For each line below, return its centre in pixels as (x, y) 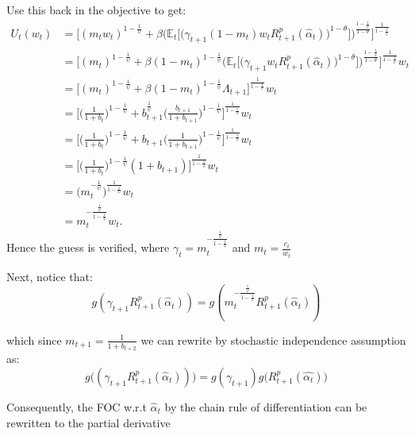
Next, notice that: (50, 276)
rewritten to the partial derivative (88, 422)
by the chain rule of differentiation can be (266, 406)
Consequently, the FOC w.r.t (77, 406)
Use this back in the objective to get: (96, 10)
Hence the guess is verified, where (88, 247)
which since (34, 340)
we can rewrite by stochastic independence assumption (273, 340)
